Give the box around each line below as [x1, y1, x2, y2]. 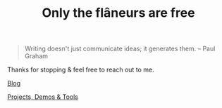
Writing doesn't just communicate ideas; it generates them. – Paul [24, 44, 216, 53]
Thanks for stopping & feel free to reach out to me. [7, 65, 154, 74]
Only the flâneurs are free [42, 5, 195, 21]
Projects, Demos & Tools [7, 93, 79, 101]
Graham [24, 52, 48, 60]
